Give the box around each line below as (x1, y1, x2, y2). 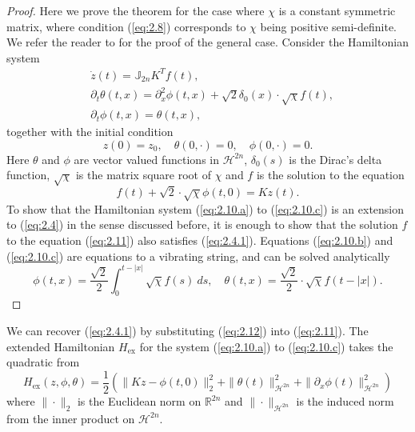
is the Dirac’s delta (289, 150, 382, 167)
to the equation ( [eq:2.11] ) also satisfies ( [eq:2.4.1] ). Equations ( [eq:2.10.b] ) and (6, 231, 393, 248)
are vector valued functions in (74, 150, 219, 167)
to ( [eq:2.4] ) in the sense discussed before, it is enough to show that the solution (6, 216, 398, 233)
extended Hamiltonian (6, 338, 115, 354)
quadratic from (6, 354, 80, 370)
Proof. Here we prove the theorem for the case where (6, 2, 265, 18)
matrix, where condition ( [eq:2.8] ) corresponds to (6, 18, 246, 34)
